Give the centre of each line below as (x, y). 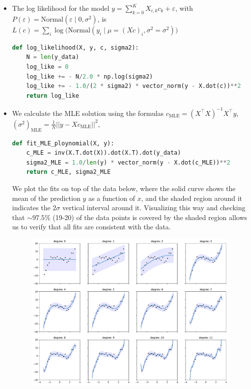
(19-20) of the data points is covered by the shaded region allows (150, 217)
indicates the (31, 208)
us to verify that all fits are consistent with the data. (91, 227)
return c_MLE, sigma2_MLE (69, 172)
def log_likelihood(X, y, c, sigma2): (75, 47)
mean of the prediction (46, 198)
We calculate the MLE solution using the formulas (88, 113)
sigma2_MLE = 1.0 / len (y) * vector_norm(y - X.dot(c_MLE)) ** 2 (128, 162)
